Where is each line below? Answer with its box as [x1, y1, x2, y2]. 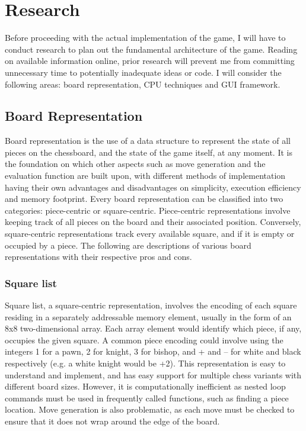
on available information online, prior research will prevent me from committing [5, 54, 295, 67]
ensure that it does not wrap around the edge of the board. [5, 414, 220, 427]
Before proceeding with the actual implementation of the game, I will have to [5, 31, 286, 44]
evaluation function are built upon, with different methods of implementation [5, 169, 286, 182]
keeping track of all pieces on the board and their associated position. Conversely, [5, 215, 301, 228]
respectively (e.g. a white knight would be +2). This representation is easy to [5, 357, 286, 369]
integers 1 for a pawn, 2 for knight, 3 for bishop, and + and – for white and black [5, 345, 301, 358]
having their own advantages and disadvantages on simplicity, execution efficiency [5, 181, 301, 193]
